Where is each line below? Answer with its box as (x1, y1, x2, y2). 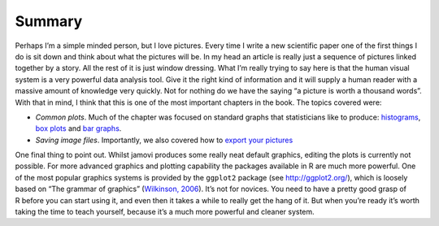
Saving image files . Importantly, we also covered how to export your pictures (35, 135, 293, 145)
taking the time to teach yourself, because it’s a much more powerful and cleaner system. (15, 207, 315, 217)
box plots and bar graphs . (35, 124, 122, 133)
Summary (15, 12, 83, 30)
